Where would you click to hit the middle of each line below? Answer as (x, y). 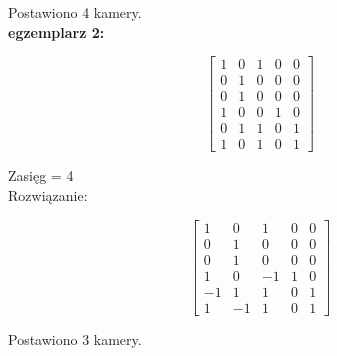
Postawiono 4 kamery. (75, 12)
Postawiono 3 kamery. (75, 338)
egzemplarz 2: (56, 31)
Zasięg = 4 (41, 175)
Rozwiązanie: (48, 194)
